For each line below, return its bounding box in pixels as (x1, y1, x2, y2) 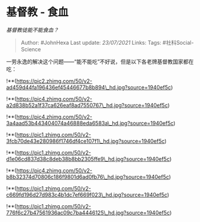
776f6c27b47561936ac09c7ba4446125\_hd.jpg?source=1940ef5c (6, 209, 170, 216)
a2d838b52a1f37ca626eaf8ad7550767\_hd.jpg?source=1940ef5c (6, 101, 168, 109)
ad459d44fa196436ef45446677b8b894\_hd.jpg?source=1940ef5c (6, 84, 171, 91)
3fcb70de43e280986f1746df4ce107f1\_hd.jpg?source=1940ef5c (6, 137, 165, 144)
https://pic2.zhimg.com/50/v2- (16, 77, 93, 84)
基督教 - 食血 (6, 5, 69, 19)
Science (20, 45, 41, 53)
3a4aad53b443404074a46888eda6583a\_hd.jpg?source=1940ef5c (6, 119, 174, 127)
